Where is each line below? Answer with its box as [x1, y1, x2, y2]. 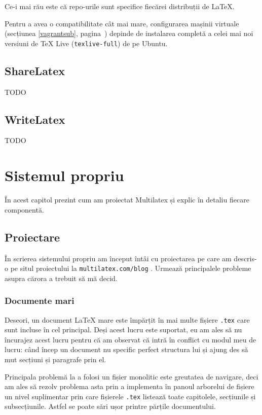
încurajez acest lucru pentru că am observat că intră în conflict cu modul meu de [5, 334, 256, 344]
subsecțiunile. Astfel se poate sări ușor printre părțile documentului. [5, 401, 216, 411]
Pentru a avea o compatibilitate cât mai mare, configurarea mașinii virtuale [5, 18, 239, 28]
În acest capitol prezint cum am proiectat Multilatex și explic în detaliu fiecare [5, 194, 249, 205]
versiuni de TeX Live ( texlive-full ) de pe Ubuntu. [5, 38, 168, 48]
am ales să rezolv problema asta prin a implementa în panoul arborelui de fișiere [5, 381, 254, 392]
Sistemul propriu [5, 165, 124, 186]
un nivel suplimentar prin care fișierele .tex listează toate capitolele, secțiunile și [5, 391, 256, 401]
